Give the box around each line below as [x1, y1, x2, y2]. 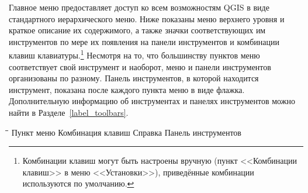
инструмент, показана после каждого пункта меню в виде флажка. [9, 83, 245, 95]
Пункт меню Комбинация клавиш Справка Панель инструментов [11, 126, 241, 138]
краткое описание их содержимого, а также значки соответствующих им [9, 24, 266, 36]
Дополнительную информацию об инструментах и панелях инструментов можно [9, 95, 295, 107]
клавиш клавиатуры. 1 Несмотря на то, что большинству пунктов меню [9, 47, 260, 61]
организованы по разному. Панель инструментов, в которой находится [9, 72, 259, 84]
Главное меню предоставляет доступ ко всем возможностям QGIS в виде [9, 1, 269, 13]
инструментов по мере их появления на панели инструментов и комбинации [9, 35, 279, 47]
